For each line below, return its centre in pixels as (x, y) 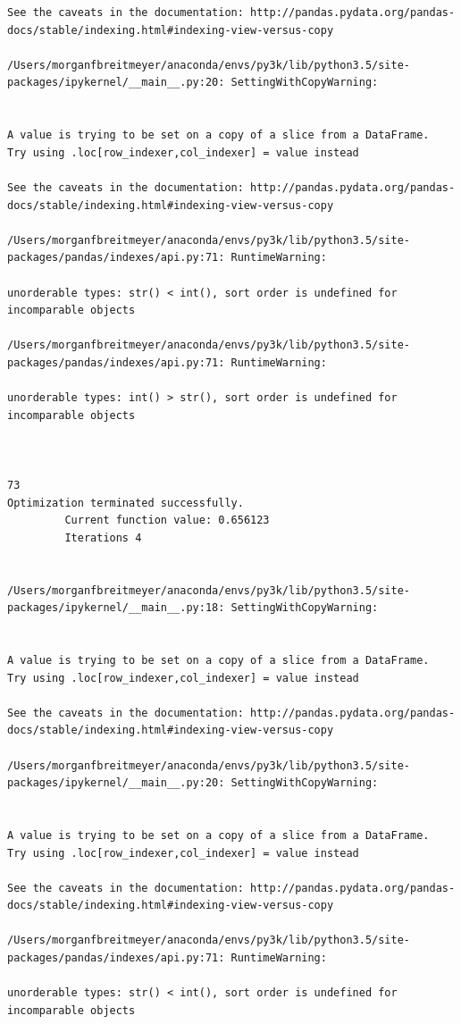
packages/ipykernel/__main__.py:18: (116, 608)
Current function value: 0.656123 (167, 520)
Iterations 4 (103, 537)
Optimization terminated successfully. (126, 503)
